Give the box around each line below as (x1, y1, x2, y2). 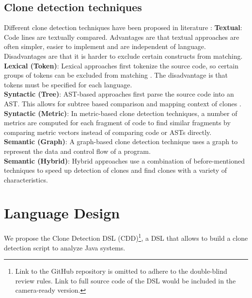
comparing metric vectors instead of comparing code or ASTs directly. (4, 127, 212, 137)
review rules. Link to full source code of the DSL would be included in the (15, 275, 236, 285)
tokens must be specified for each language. (4, 79, 132, 89)
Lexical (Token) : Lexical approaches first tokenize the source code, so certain (4, 60, 238, 70)
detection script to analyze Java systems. (4, 242, 126, 252)
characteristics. (4, 174, 48, 184)
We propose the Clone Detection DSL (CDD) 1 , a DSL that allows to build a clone (4, 232, 248, 243)
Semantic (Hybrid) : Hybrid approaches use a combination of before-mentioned (4, 155, 245, 166)
